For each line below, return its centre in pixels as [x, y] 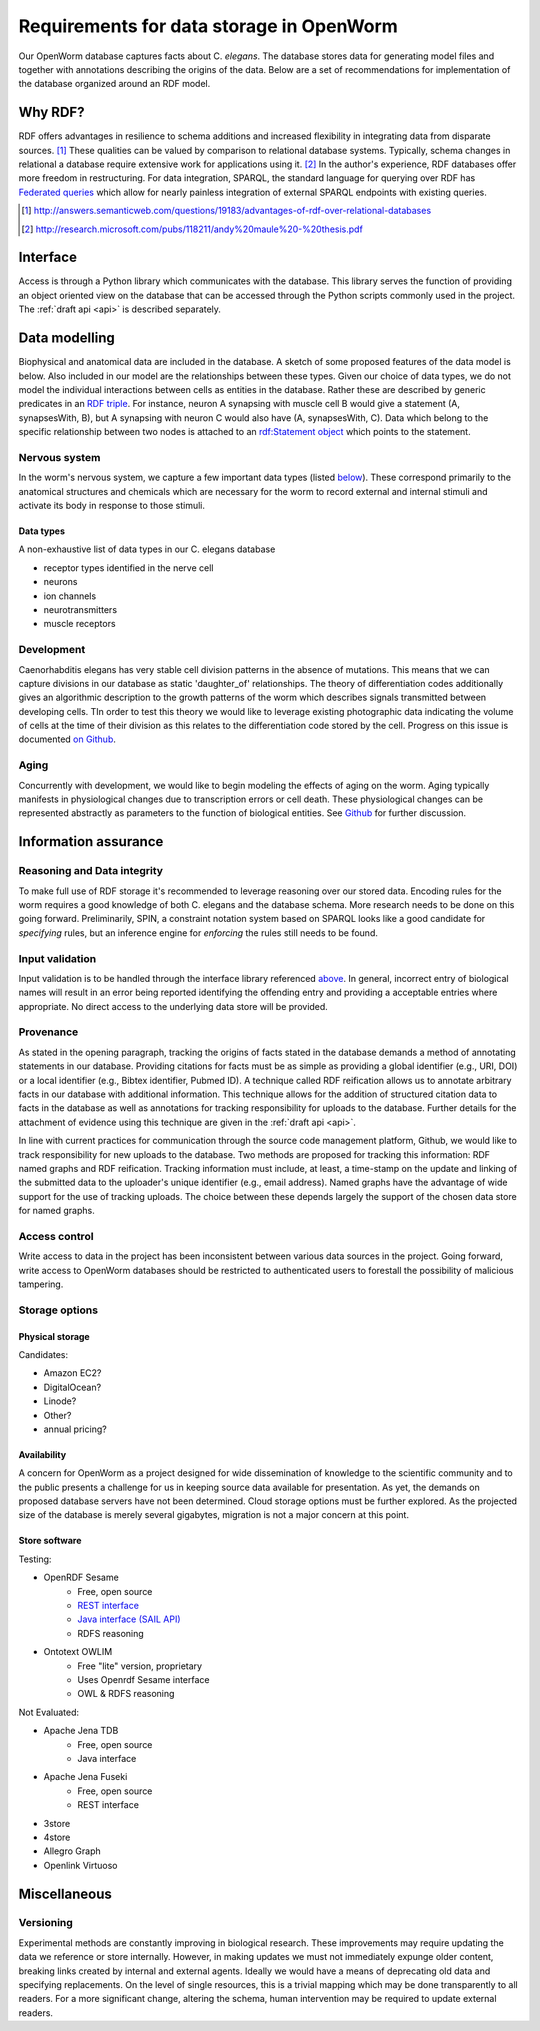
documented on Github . [67, 739]
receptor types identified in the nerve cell [128, 567]
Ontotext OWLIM [78, 1652]
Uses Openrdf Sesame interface [143, 1679]
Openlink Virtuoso [80, 1865]
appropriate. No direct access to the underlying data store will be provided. [173, 1006]
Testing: [35, 1559]
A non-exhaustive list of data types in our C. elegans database [147, 549]
